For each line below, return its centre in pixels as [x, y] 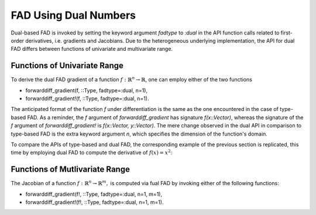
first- [286, 33]
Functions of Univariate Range [67, 66]
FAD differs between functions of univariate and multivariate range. [92, 49]
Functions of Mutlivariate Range [70, 169]
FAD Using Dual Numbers [73, 15]
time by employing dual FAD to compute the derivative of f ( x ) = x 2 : [92, 152]
